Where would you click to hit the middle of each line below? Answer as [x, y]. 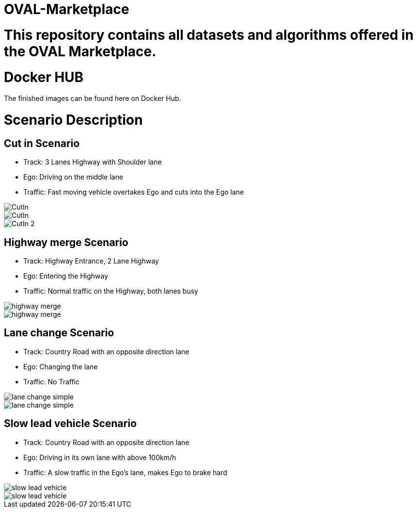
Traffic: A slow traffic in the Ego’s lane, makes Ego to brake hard [125, 472]
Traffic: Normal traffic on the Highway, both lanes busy [111, 291]
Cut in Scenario [42, 143]
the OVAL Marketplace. [80, 51]
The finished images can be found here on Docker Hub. [93, 99]
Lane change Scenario [59, 333]
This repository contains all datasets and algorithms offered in [209, 35]
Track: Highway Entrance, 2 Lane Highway [91, 261]
